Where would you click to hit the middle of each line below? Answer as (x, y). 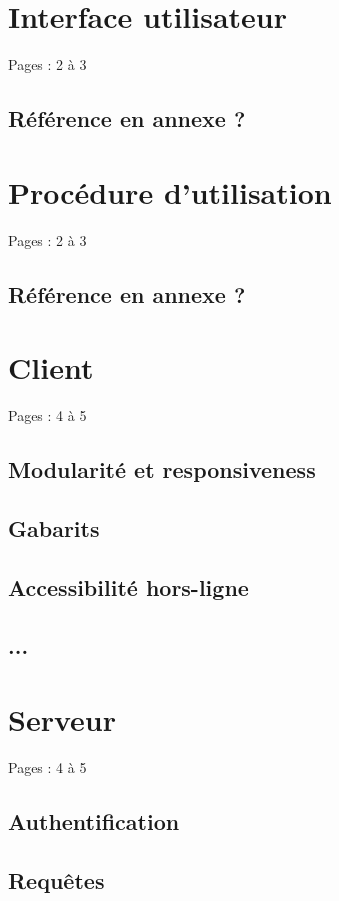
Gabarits (54, 527)
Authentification (94, 820)
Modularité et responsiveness (162, 469)
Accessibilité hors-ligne (128, 586)
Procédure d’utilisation (170, 191)
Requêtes (56, 879)
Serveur (62, 719)
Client (51, 367)
